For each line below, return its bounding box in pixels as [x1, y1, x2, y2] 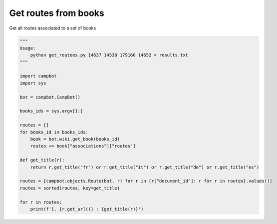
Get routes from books [9, 7, 105, 18]
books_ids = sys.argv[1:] [19, 108, 83, 114]
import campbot [19, 73, 57, 79]
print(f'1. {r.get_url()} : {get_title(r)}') [30, 206, 144, 212]
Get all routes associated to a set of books [9, 25, 96, 31]
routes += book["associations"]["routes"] [30, 143, 136, 149]
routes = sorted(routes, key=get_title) [19, 185, 120, 191]
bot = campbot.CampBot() [19, 94, 81, 100]
